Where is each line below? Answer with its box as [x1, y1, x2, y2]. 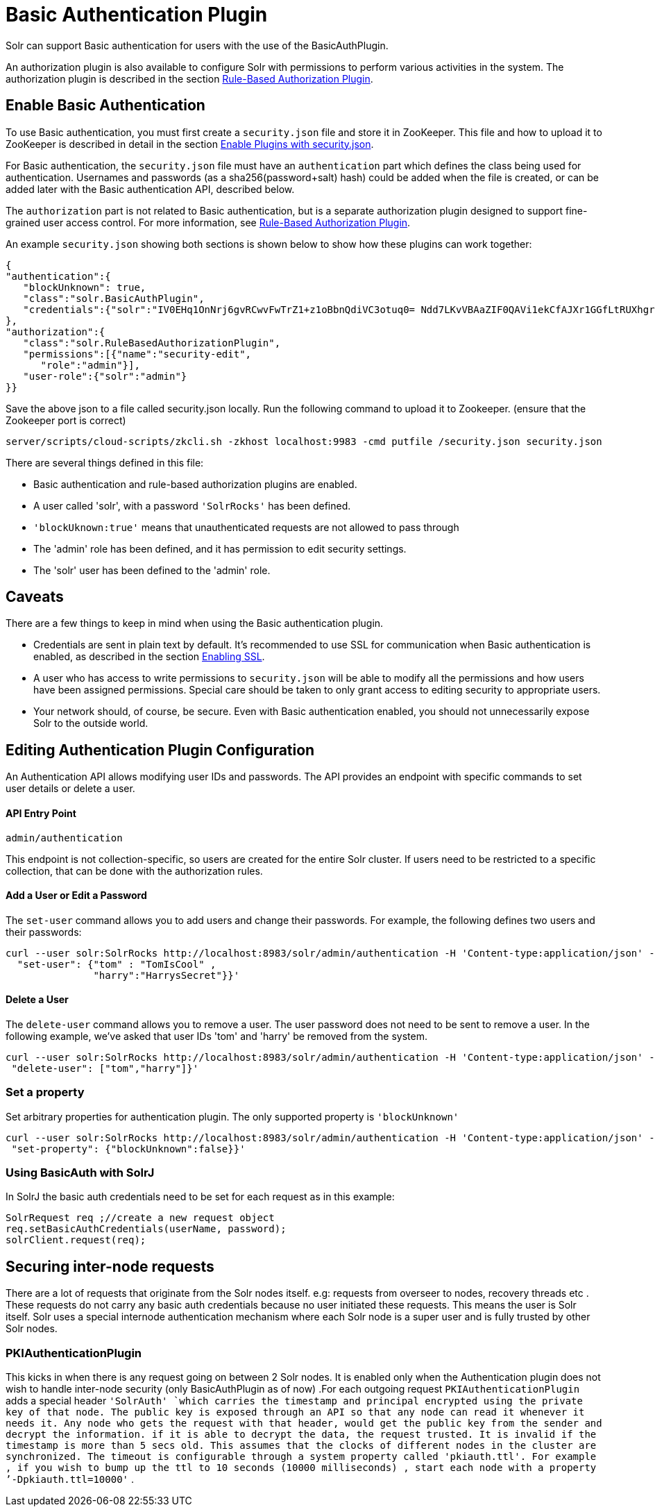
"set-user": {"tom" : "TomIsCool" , [17, 958, 216, 970]
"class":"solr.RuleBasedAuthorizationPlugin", [23, 337, 281, 348]
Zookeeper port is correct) [6, 414, 126, 426]
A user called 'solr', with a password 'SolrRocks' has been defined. [33, 499, 351, 512]
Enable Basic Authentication [6, 96, 205, 115]
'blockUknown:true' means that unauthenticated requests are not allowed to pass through [33, 521, 459, 533]
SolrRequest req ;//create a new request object [6, 1212, 275, 1224]
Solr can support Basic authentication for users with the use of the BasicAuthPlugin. [6, 39, 389, 51]
